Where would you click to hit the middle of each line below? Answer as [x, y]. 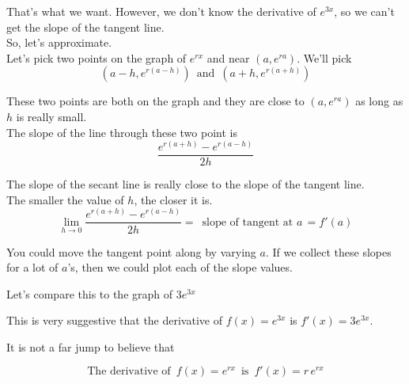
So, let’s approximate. [59, 42]
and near [228, 57]
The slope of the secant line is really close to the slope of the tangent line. [186, 184]
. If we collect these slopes [328, 251]
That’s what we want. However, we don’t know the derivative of [161, 11]
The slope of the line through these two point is [122, 132]
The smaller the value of [65, 199]
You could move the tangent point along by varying [131, 251]
